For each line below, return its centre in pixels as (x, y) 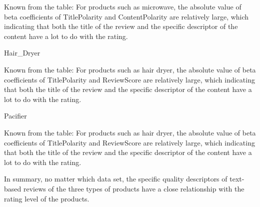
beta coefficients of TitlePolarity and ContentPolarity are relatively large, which (126, 16)
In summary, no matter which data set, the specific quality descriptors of (116, 179)
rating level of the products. (47, 198)
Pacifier (15, 116)
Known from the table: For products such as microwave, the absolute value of (123, 6)
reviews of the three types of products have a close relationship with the (134, 188)
